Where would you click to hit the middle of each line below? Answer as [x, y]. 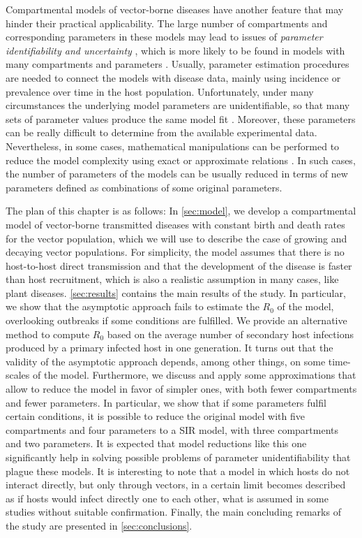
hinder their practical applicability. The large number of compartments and [167, 23]
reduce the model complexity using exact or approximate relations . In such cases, [181, 160]
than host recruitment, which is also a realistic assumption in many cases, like [172, 279]
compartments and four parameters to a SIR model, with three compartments [172, 429]
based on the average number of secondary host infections [230, 334]
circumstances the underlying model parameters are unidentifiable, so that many [178, 105]
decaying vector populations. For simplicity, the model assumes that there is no [175, 252]
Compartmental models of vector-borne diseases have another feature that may [175, 9]
